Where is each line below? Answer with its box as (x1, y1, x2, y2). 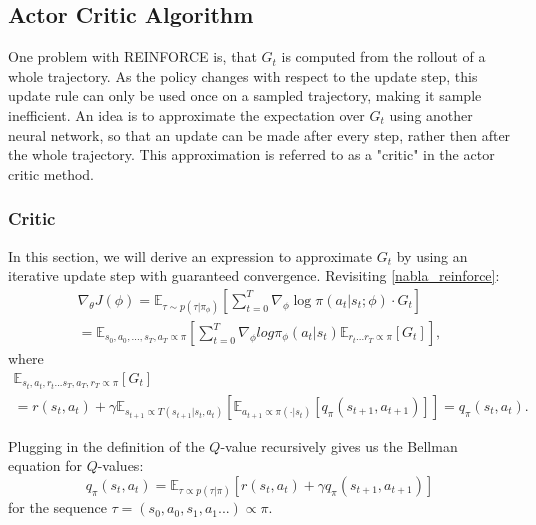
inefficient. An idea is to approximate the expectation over (8, 104, 365, 125)
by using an (396, 245, 468, 266)
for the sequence (8, 497, 107, 518)
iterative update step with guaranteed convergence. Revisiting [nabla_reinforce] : (8, 265, 500, 286)
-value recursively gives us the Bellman (220, 435, 458, 456)
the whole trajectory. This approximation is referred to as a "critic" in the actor (8, 144, 495, 165)
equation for (8, 455, 82, 476)
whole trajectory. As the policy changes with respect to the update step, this (8, 65, 478, 86)
